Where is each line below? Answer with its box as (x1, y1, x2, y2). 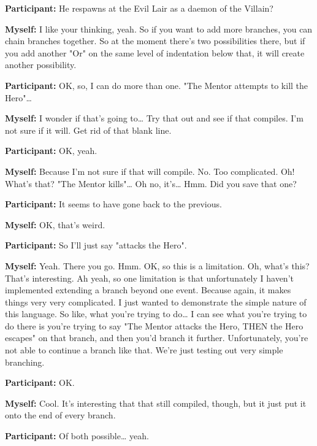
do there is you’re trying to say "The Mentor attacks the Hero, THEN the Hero (5, 319, 304, 332)
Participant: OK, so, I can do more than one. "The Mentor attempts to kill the (5, 79, 308, 91)
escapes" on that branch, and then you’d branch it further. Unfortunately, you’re (5, 331, 308, 344)
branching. (5, 355, 45, 368)
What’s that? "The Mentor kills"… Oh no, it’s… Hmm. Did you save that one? (5, 177, 297, 190)
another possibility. (5, 58, 77, 71)
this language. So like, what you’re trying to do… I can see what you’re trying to (5, 307, 307, 320)
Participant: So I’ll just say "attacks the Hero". (5, 239, 187, 252)
